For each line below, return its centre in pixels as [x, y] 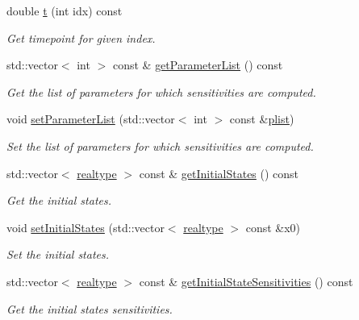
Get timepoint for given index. [81, 37]
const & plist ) [262, 119]
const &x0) [273, 227]
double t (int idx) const [65, 10]
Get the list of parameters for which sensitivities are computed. [161, 91]
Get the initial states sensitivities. [90, 308]
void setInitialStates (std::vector [86, 227]
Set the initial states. [58, 254]
